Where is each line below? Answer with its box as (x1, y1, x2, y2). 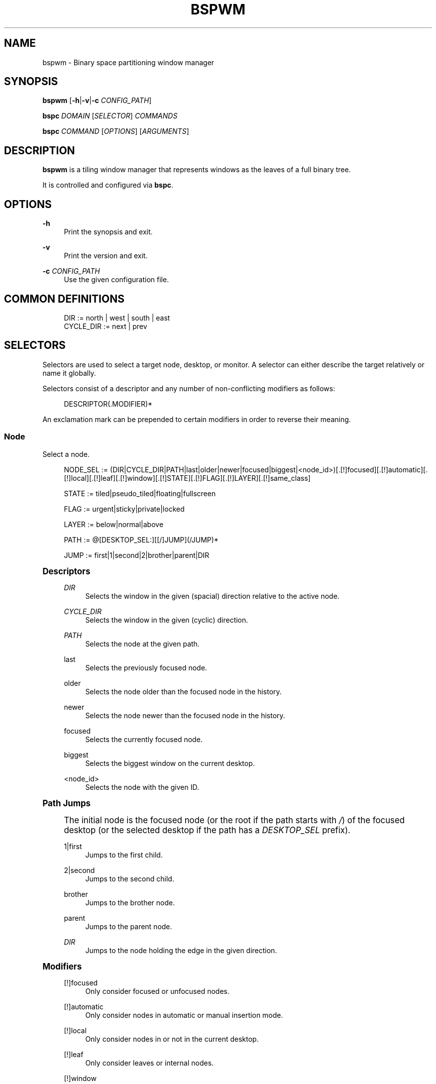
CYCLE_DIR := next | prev (64, 322, 147, 330)
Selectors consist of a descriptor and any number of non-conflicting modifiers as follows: (42, 384, 335, 393)
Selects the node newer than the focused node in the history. (85, 711, 285, 720)
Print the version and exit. (64, 251, 148, 260)
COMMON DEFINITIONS (4, 292, 124, 305)
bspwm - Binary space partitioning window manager (42, 58, 215, 67)
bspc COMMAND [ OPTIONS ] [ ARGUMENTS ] (42, 127, 189, 136)
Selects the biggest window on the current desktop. (85, 759, 255, 767)
